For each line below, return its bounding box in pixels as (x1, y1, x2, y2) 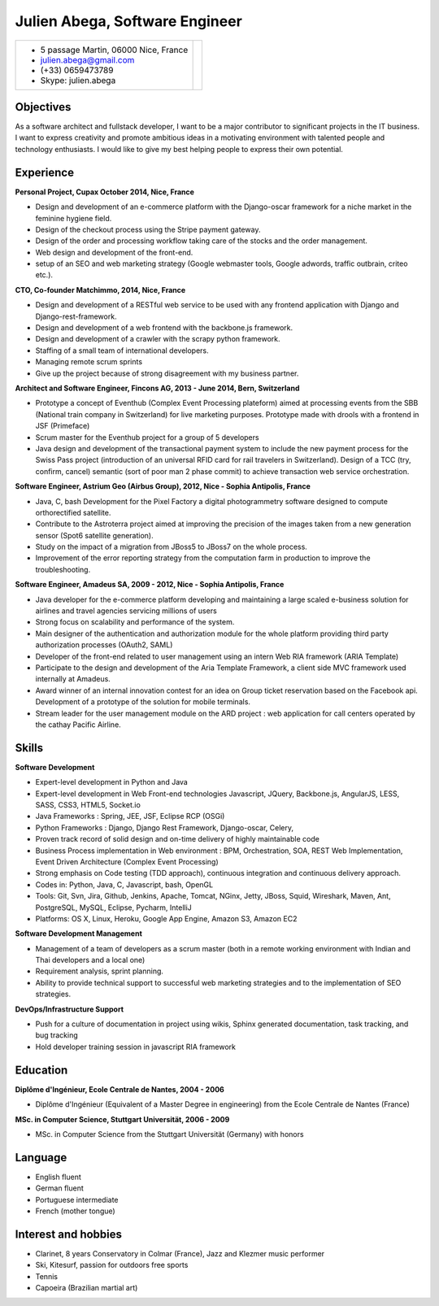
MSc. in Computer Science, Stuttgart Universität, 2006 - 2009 (15, 1114, 230, 1124)
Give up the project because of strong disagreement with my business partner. (35, 368, 299, 378)
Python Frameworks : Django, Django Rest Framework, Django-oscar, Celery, (35, 822, 294, 833)
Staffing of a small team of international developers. (35, 346, 209, 355)
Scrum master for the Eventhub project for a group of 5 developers (35, 432, 259, 442)
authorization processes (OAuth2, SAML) (35, 640, 173, 650)
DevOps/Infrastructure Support (15, 1004, 124, 1014)
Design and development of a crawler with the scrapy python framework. (35, 334, 280, 344)
